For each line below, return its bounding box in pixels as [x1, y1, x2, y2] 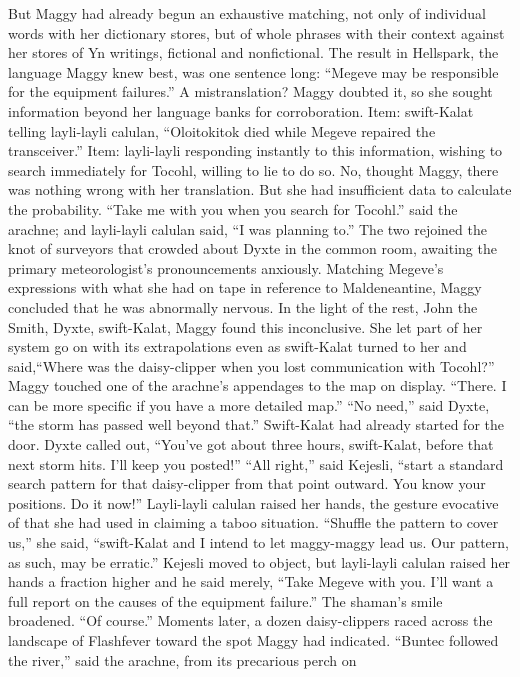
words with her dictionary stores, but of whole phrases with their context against [8, 22, 505, 43]
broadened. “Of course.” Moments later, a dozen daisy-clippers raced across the [8, 610, 493, 631]
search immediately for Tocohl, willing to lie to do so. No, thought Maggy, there [8, 159, 499, 180]
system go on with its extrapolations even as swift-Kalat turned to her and [8, 336, 467, 357]
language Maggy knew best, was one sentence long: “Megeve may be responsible [8, 61, 499, 82]
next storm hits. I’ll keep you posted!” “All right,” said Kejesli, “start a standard [8, 453, 504, 474]
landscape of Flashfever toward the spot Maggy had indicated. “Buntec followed [8, 630, 499, 650]
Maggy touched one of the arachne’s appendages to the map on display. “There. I [8, 375, 507, 396]
